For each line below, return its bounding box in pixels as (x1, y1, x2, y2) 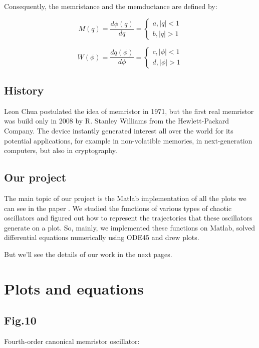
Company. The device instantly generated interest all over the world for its (4, 125, 233, 135)
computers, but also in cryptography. (4, 145, 117, 155)
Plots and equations (4, 278, 144, 298)
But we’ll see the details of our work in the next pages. (4, 248, 172, 259)
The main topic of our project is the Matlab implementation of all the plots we (4, 192, 246, 203)
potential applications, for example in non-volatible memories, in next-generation (4, 135, 252, 145)
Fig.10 (4, 312, 37, 328)
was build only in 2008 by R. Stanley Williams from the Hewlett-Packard (4, 115, 229, 126)
